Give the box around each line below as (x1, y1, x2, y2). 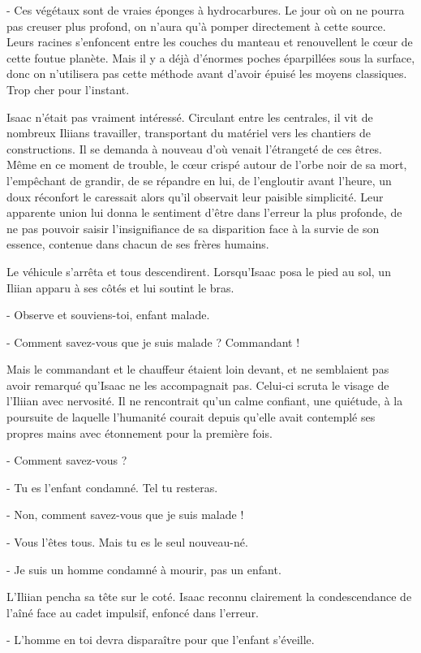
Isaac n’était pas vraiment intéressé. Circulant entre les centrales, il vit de (6, 108, 373, 125)
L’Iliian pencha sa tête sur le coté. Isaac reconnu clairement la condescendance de (6, 588, 412, 605)
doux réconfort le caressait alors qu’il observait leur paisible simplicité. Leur (6, 188, 384, 205)
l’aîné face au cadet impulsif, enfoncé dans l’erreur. (6, 603, 260, 621)
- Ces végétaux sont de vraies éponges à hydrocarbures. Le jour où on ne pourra (6, 2, 405, 18)
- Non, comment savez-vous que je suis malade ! (6, 506, 244, 523)
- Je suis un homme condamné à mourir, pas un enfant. (6, 560, 281, 577)
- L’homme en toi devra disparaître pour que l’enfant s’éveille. (6, 631, 315, 648)
